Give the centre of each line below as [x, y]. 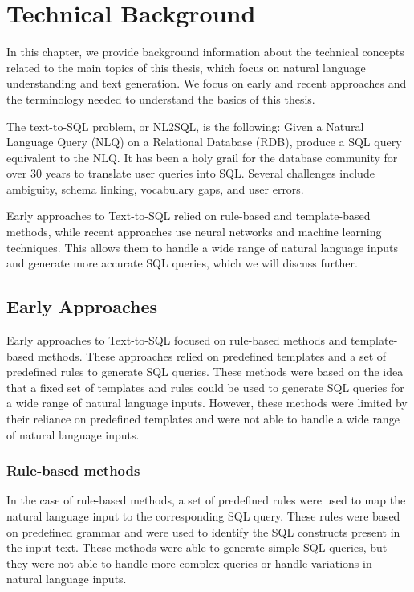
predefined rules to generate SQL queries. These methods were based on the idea [205, 372]
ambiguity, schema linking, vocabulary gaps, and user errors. [155, 188]
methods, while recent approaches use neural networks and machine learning [194, 232]
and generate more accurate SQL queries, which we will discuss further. [182, 263]
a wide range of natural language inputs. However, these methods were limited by [207, 403]
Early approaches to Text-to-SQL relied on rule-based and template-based [189, 216]
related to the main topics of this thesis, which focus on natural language [186, 67]
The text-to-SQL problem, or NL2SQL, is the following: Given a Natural [185, 126]
